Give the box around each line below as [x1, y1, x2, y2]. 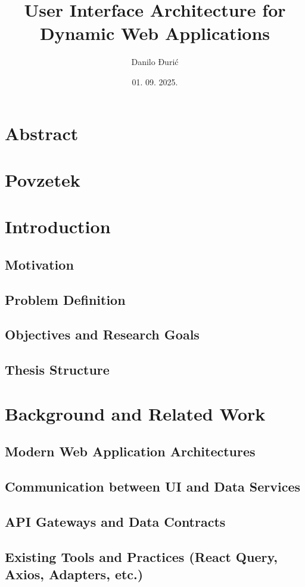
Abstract [5, 121, 79, 145]
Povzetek [5, 167, 80, 191]
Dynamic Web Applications [39, 21, 270, 45]
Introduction [5, 214, 111, 239]
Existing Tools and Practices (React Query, [5, 547, 278, 566]
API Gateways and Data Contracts [5, 512, 226, 530]
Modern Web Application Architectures [5, 442, 256, 461]
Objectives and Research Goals [5, 325, 200, 344]
